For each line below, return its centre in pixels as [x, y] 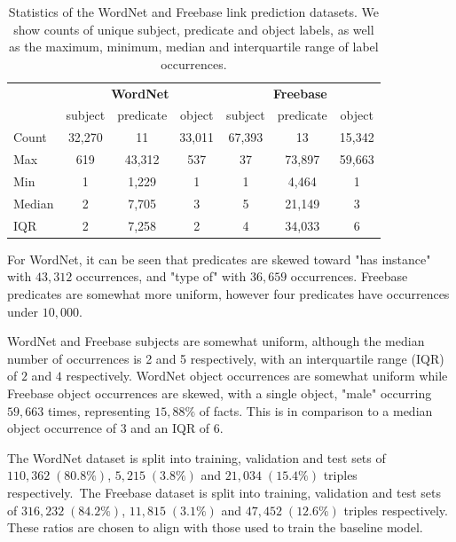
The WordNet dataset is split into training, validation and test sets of [197, 457]
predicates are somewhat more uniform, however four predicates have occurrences [228, 293]
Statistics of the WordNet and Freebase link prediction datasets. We [193, 12]
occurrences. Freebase [349, 276]
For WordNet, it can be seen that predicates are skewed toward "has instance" [219, 259]
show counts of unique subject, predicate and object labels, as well [194, 29]
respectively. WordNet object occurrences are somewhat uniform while [257, 376]
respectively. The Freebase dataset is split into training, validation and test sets [224, 492]
